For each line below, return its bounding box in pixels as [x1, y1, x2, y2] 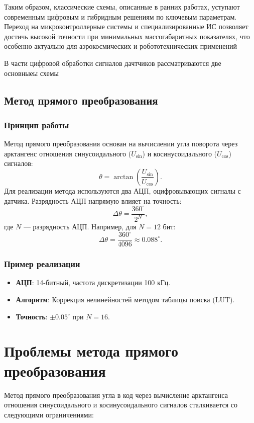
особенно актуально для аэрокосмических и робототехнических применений [4, 41, 237, 51]
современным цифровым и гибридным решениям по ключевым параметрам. [4, 11, 237, 22]
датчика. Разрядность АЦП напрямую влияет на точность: [4, 195, 182, 206]
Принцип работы [4, 118, 69, 131]
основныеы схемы [4, 67, 59, 78]
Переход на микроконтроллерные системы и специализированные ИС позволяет [4, 21, 248, 32]
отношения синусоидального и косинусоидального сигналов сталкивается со [4, 399, 237, 410]
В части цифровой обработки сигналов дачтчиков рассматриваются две [4, 57, 221, 68]
